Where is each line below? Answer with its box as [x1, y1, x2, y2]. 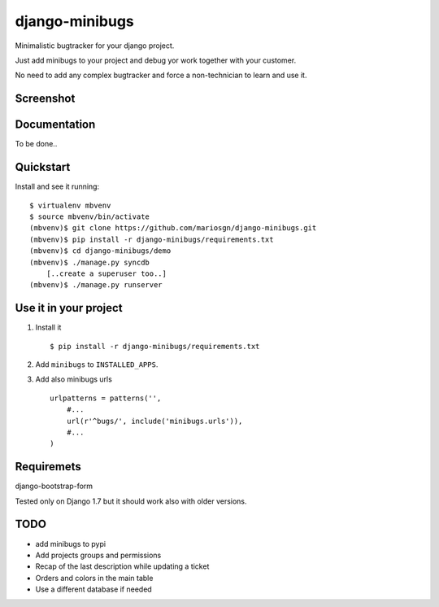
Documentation [15, 118, 96, 132]
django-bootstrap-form [15, 481, 93, 491]
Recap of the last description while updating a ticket [35, 561, 210, 571]
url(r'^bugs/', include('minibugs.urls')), [66, 416, 243, 426]
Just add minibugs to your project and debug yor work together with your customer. [15, 55, 297, 65]
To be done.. [15, 139, 58, 149]
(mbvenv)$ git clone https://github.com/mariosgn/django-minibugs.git [29, 224, 317, 233]
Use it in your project [15, 301, 123, 315]
